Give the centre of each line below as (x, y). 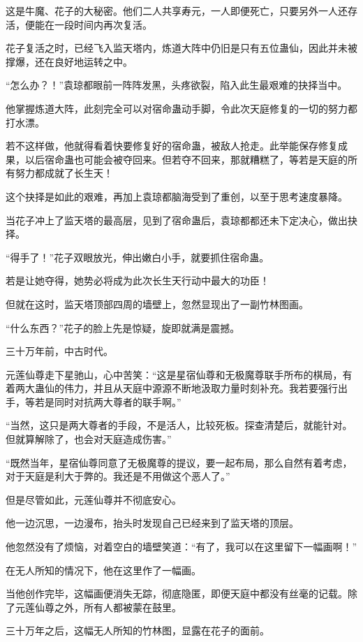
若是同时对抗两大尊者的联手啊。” (108, 401)
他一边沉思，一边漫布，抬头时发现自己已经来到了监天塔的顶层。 (152, 523)
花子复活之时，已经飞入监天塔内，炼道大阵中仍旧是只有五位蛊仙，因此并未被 (181, 48)
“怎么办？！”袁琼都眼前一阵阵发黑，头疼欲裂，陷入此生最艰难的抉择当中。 (177, 85)
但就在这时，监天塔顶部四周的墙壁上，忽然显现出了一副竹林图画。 (157, 304)
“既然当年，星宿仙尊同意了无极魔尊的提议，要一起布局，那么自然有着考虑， (179, 462)
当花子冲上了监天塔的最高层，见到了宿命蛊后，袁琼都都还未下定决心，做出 (177, 220)
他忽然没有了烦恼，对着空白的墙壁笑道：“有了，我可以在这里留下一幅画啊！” (181, 547)
